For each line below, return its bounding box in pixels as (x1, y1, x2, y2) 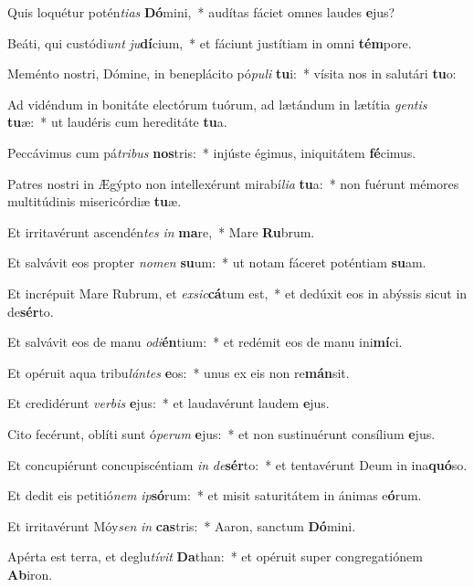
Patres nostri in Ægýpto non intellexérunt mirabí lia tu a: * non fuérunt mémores (7, 173, 459, 193)
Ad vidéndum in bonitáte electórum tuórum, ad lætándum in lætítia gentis (7, 94, 427, 113)
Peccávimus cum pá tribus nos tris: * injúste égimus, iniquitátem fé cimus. (7, 142, 416, 162)
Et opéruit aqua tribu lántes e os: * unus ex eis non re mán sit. (7, 362, 350, 382)
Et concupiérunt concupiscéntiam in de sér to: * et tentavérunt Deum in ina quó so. (7, 455, 468, 474)
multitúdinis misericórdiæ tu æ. (7, 192, 182, 211)
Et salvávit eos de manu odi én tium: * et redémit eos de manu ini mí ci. (7, 332, 403, 351)
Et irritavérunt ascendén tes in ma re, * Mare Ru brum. (7, 222, 315, 241)
